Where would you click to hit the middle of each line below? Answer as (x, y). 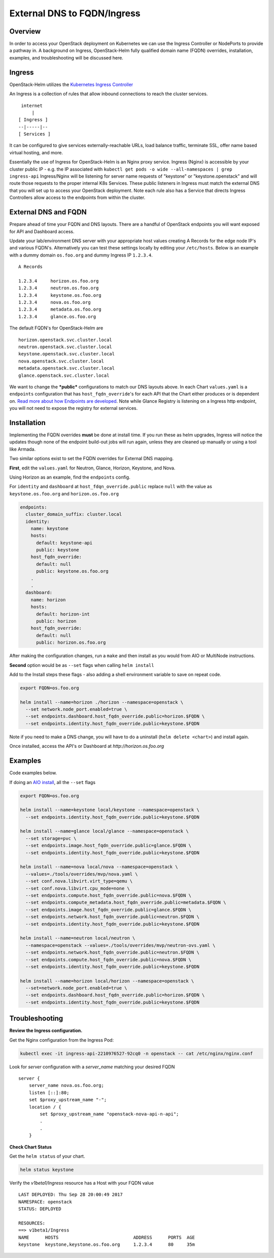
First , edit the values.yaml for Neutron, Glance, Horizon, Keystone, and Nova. (92, 468)
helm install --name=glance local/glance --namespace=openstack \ (104, 831)
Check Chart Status (30, 1147)
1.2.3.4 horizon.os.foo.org (59, 281)
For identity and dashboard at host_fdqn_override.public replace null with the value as (111, 487)
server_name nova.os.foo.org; (66, 1085)
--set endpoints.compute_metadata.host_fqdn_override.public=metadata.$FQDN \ (126, 903)
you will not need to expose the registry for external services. (74, 408)
